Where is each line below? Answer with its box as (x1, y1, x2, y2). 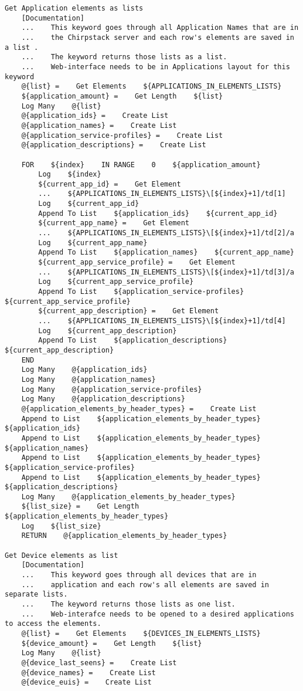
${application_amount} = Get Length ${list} (21, 92, 223, 100)
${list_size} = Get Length (21, 502, 139, 511)
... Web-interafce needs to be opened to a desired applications (21, 609, 294, 618)
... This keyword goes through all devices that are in (21, 571, 257, 580)
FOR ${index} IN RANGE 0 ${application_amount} (21, 160, 261, 169)
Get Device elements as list (5, 551, 118, 560)
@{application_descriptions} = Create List (21, 141, 206, 150)
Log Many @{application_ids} (21, 365, 148, 374)
